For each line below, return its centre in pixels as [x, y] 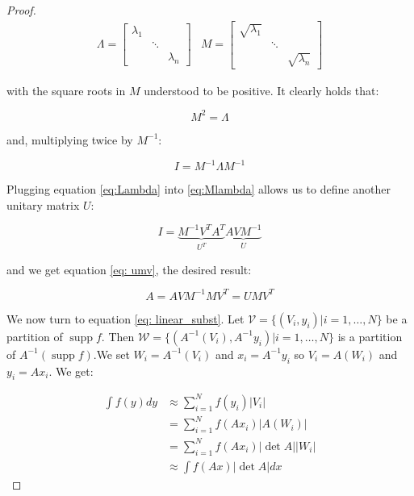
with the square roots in [66, 90]
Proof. [21, 10]
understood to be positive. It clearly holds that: [261, 90]
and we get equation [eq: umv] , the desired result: [129, 269]
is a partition [370, 336]
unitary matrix [43, 204]
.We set [111, 354]
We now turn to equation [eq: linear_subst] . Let [125, 318]
